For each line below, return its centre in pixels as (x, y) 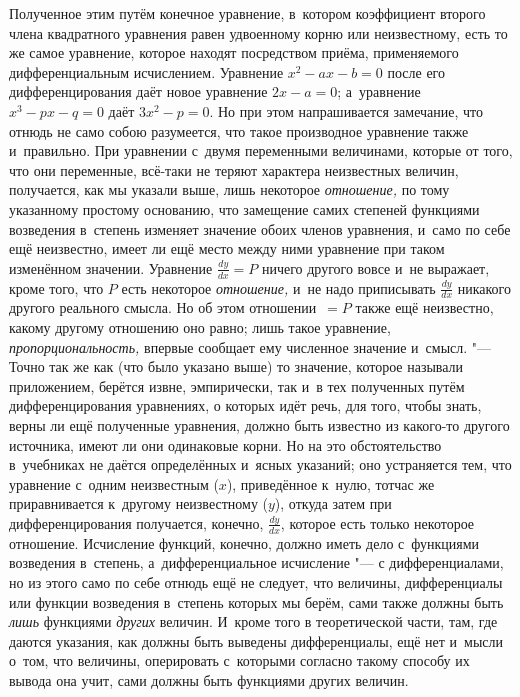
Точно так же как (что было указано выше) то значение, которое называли (236, 366)
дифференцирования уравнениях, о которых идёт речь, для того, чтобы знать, (245, 405)
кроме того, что (56, 287)
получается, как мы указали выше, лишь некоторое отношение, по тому (229, 189)
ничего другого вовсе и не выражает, (375, 267)
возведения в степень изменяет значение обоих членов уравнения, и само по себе (260, 228)
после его (416, 71)
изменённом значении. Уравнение (111, 267)
